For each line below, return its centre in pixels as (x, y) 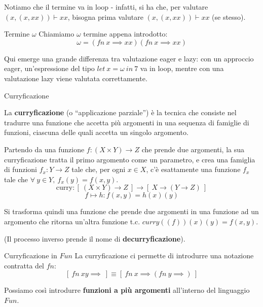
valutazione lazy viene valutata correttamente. (76, 78)
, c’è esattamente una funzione (193, 169)
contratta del (24, 265)
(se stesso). (229, 16)
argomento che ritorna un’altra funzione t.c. (72, 221)
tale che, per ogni (99, 169)
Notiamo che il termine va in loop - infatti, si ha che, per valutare (106, 7)
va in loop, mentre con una (182, 68)
